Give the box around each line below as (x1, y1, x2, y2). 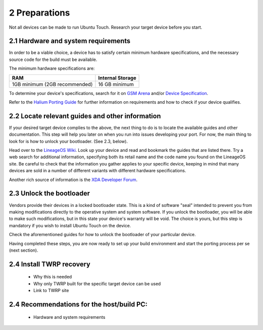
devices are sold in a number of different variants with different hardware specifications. (9, 168, 186, 174)
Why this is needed (33, 274, 72, 280)
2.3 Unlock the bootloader (9, 189, 90, 198)
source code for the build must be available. (9, 56, 97, 62)
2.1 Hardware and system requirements (9, 37, 131, 45)
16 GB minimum (98, 81, 134, 88)
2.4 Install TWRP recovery (9, 260, 91, 268)
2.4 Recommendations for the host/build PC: (9, 300, 148, 309)
